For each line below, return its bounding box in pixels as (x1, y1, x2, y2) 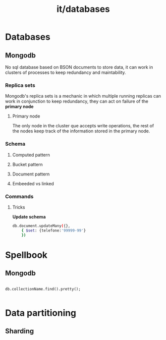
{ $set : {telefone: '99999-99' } (21, 228, 86, 233)
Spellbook (5, 249, 48, 261)
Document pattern (12, 171, 50, 177)
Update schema (12, 214, 46, 220)
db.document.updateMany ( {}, (12, 223, 70, 228)
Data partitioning (5, 307, 76, 318)
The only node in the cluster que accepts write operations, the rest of (12, 123, 154, 129)
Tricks (12, 204, 25, 210)
